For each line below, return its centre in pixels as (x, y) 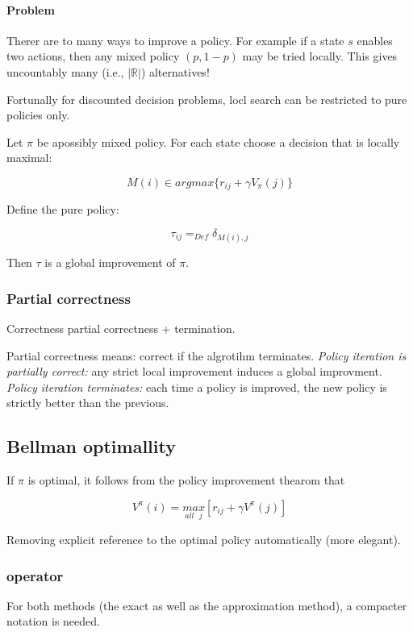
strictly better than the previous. (88, 403)
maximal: (29, 158)
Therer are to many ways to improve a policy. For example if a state (175, 40)
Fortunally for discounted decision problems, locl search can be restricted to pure (207, 99)
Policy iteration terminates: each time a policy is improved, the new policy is (197, 387)
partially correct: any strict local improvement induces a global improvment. (194, 371)
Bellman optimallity (91, 446)
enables (375, 40)
